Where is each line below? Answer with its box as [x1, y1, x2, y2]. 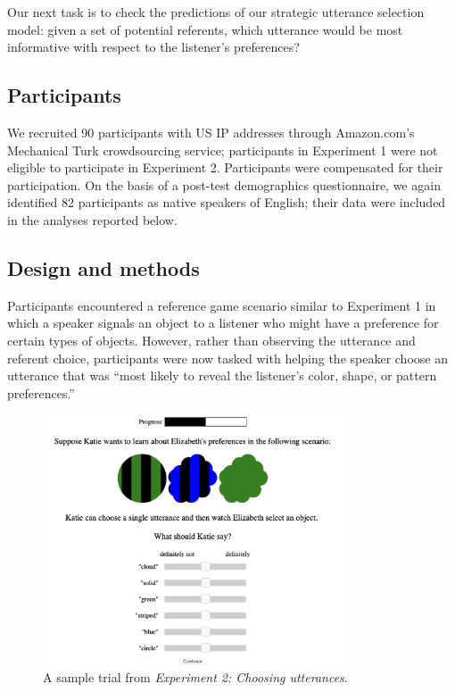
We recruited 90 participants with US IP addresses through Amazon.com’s [7, 122, 415, 141]
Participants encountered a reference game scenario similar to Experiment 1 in [7, 296, 436, 314]
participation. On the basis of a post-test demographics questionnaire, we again [7, 175, 441, 194]
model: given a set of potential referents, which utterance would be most [7, 20, 403, 38]
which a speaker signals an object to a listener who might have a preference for [7, 313, 439, 332]
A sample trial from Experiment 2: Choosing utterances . [43, 668, 348, 687]
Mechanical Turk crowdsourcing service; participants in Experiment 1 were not [7, 140, 438, 159]
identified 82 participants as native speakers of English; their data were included [7, 193, 446, 212]
